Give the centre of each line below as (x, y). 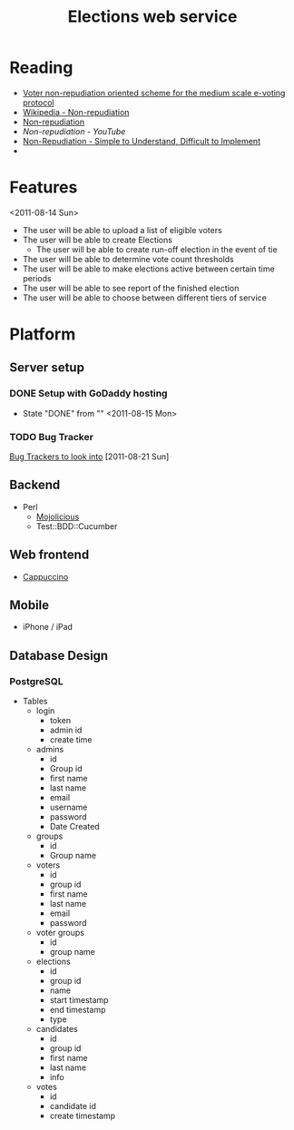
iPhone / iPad (47, 627)
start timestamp (79, 1000)
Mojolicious (58, 516)
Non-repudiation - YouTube (74, 131)
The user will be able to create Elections (97, 240)
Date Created (74, 827)
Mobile (29, 605)
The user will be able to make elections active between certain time (148, 269)
